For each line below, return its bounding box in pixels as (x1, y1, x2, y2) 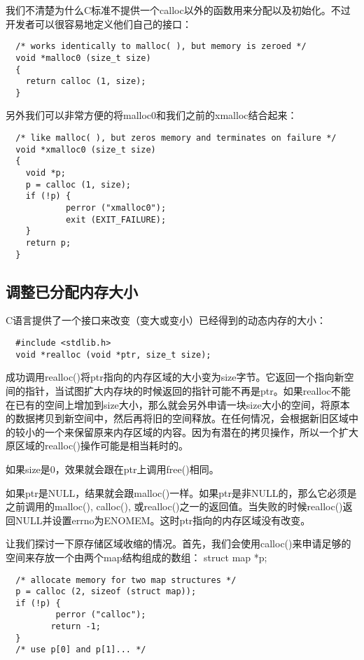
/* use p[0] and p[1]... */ (15, 645, 146, 655)
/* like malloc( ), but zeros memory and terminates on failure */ (15, 133, 337, 143)
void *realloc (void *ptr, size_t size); (15, 349, 211, 360)
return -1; (50, 622, 101, 632)
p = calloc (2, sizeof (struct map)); (15, 587, 197, 597)
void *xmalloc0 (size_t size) (15, 144, 156, 155)
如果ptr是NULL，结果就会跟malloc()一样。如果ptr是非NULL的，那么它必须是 (6, 485, 357, 500)
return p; (25, 237, 71, 248)
